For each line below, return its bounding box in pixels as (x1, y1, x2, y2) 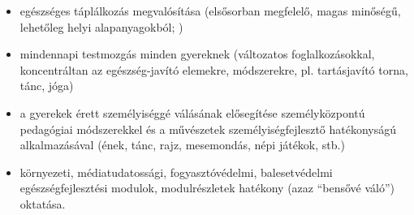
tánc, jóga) (19, 77, 74, 94)
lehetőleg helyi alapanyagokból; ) (19, 18, 183, 35)
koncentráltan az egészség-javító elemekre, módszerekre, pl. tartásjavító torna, (19, 61, 408, 78)
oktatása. (19, 195, 66, 212)
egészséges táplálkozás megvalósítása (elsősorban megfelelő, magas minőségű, (19, 2, 401, 19)
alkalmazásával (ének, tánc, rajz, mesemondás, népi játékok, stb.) (19, 136, 345, 153)
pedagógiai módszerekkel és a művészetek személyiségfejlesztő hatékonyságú (19, 120, 397, 137)
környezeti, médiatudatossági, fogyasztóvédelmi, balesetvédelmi (19, 163, 333, 180)
